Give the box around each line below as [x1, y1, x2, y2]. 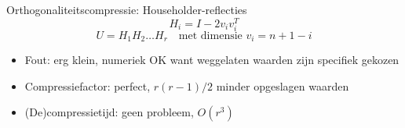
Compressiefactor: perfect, [24, 77, 151, 94]
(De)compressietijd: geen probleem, [24, 104, 194, 120]
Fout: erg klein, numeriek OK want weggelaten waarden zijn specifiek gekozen [24, 52, 400, 68]
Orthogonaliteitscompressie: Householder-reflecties [6, 2, 247, 17]
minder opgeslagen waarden [216, 77, 349, 94]
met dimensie [178, 30, 243, 41]
